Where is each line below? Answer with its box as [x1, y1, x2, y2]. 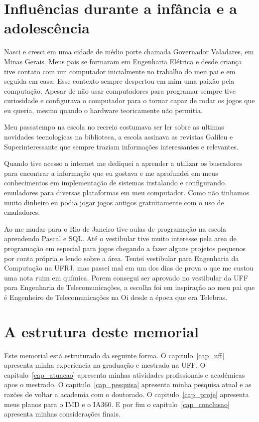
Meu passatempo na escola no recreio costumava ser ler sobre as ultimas [4, 122, 224, 132]
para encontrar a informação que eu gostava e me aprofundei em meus [4, 167, 218, 178]
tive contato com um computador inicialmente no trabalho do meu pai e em [4, 66, 236, 76]
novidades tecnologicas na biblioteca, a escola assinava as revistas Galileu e [4, 132, 233, 142]
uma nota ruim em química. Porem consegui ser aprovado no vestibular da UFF [4, 272, 248, 282]
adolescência [4, 17, 90, 38]
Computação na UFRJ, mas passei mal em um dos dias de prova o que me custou [4, 263, 254, 273]
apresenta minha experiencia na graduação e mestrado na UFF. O [4, 360, 206, 370]
